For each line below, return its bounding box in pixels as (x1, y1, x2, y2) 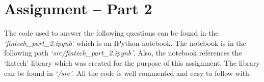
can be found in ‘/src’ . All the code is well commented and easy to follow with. (4, 67, 251, 78)
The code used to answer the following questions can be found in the (4, 28, 219, 38)
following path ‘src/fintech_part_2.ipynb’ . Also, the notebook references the (4, 47, 242, 58)
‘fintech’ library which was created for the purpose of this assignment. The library (4, 57, 260, 68)
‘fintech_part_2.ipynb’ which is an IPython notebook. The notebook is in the (4, 37, 246, 48)
